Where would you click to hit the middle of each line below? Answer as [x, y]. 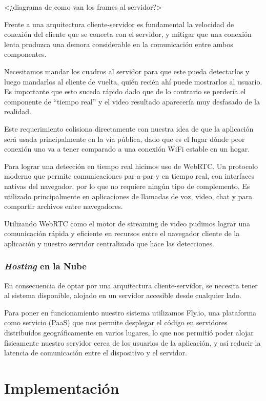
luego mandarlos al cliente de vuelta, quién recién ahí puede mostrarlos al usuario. [133, 81]
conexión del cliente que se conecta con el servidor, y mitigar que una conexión [128, 34]
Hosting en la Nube [45, 266]
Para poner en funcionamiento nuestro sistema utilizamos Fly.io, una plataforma [130, 312]
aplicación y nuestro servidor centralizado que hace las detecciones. [109, 243]
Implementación [62, 388]
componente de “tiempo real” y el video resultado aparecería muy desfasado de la [132, 101]
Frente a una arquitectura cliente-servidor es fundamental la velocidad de [119, 24]
